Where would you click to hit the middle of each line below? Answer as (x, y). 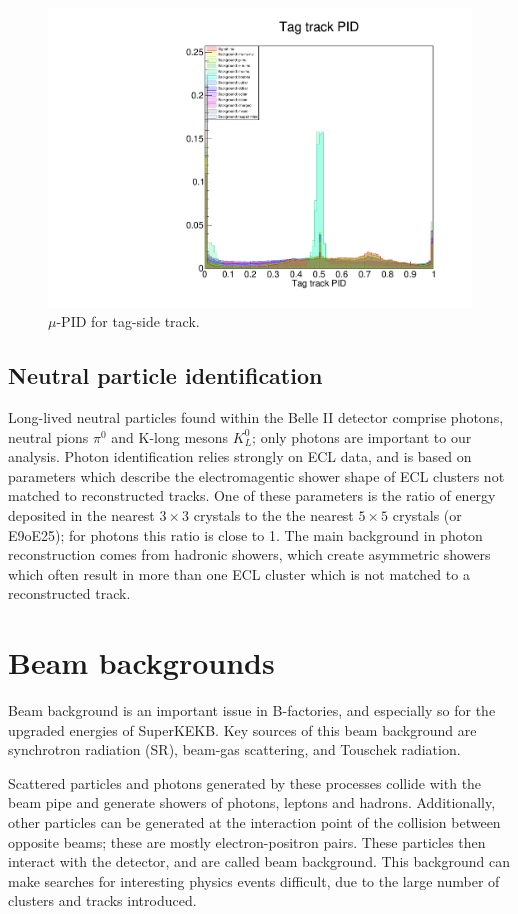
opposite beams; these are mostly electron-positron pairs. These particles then (247, 841)
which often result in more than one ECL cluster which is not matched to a (239, 573)
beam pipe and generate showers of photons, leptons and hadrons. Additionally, (252, 802)
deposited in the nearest (81, 515)
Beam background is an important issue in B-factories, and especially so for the (252, 710)
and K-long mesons (170, 436)
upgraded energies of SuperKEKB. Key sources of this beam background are (242, 729)
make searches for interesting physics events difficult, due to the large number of (254, 880)
